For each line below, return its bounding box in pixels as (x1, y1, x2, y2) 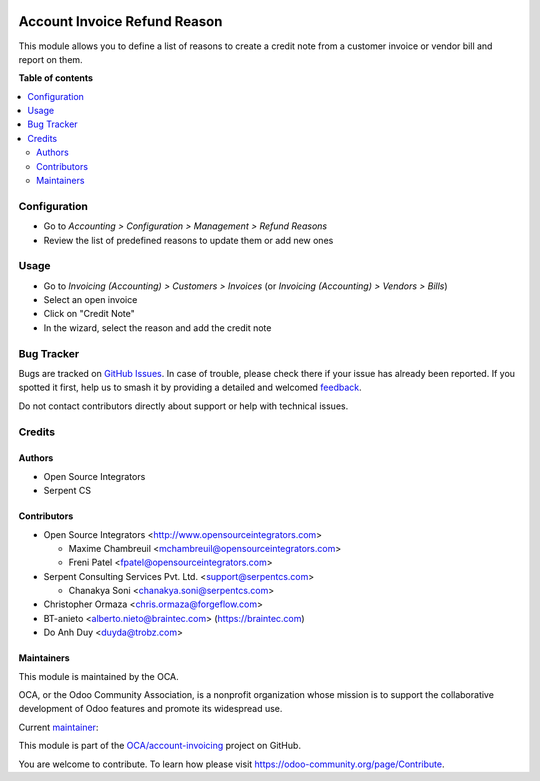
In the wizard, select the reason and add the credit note (43, 321, 272, 334)
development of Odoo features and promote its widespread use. (18, 703, 283, 715)
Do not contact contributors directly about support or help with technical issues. (18, 400, 349, 412)
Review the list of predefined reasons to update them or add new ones (43, 234, 334, 246)
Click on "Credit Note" (43, 308, 135, 320)
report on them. (18, 53, 84, 65)
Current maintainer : (18, 721, 99, 733)
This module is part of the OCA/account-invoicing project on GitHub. (18, 740, 302, 752)
